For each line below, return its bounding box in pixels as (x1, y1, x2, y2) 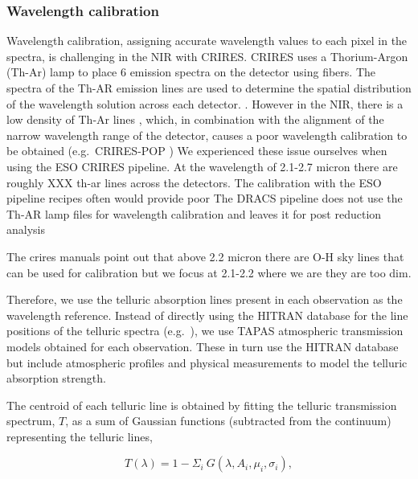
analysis (6, 221, 45, 238)
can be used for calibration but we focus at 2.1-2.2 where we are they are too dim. (6, 264, 412, 280)
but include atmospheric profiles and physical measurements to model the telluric (6, 354, 408, 371)
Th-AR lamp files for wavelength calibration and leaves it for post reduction (6, 205, 382, 222)
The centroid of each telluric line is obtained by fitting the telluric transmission (6, 396, 397, 413)
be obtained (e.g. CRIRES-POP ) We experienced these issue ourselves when (6, 142, 387, 159)
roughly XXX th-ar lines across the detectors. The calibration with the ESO (6, 174, 382, 190)
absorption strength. (6, 370, 106, 387)
